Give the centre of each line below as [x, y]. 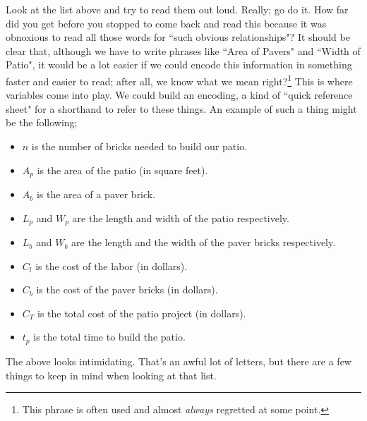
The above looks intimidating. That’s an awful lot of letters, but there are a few [179, 361]
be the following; [42, 122]
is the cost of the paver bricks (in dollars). [127, 289]
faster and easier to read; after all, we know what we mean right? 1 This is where [179, 80]
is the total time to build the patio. [109, 337]
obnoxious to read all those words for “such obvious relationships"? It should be [178, 37]
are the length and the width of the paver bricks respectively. [204, 242]
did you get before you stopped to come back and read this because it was [166, 23]
